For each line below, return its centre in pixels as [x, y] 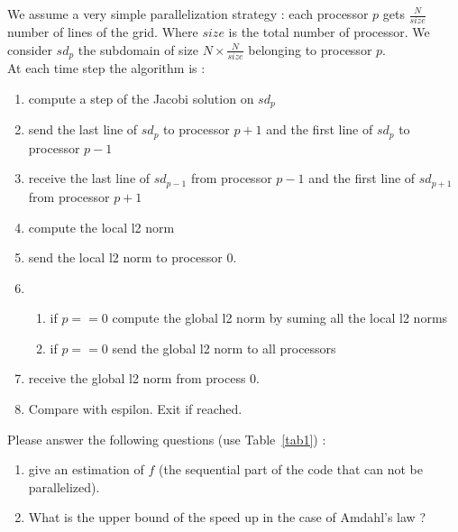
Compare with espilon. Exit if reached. [135, 409]
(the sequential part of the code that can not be [291, 469]
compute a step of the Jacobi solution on [141, 98]
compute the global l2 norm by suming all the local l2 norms [280, 318]
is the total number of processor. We [329, 32]
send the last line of [83, 129]
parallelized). [64, 486]
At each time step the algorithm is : [106, 68]
